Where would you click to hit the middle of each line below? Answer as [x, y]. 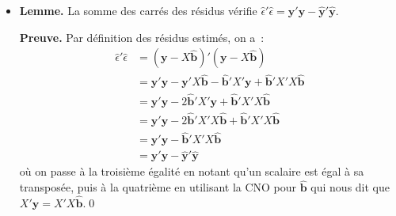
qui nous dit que [350, 187]
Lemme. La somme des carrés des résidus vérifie [138, 10]
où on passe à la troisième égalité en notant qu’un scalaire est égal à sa [192, 171]
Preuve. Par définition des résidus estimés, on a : [142, 37]
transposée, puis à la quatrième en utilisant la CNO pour [158, 187]
